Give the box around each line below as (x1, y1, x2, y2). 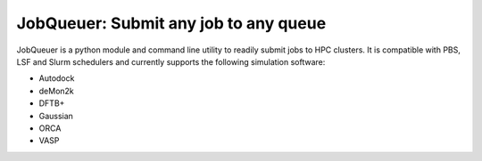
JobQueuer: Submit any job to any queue (16, 13, 327, 33)
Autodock (38, 73, 75, 84)
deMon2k (38, 85, 75, 96)
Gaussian (38, 110, 73, 121)
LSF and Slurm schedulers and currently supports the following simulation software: (16, 56, 326, 67)
